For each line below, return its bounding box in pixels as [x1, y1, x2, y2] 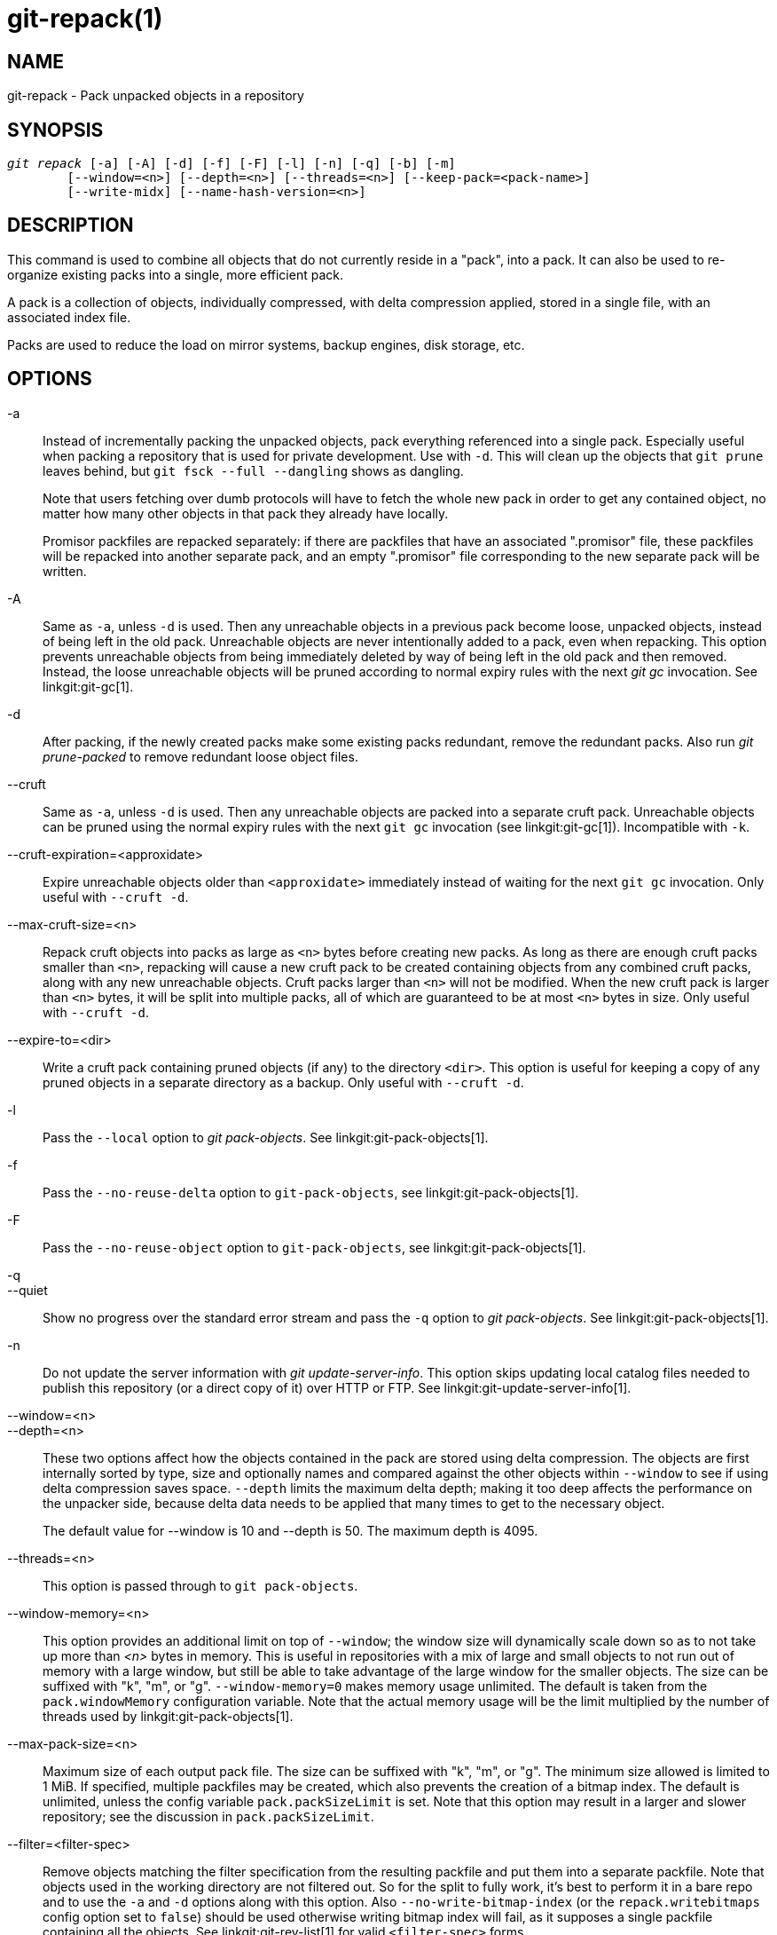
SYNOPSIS [7, 118, 104, 141]
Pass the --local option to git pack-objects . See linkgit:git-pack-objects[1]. [43, 1129, 489, 1145]
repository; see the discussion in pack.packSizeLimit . [43, 1808, 374, 1824]
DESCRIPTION [7, 214, 134, 237]
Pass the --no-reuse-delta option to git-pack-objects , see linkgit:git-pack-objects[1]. [43, 1184, 579, 1200]
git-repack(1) [7, 4, 163, 34]
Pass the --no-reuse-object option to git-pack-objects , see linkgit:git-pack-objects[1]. [43, 1239, 586, 1255]
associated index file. [7, 309, 131, 325]
